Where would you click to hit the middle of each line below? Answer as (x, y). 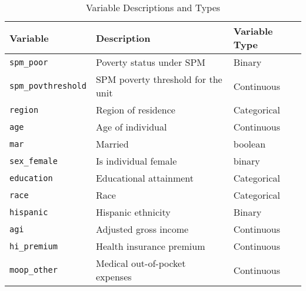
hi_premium (34, 246)
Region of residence (135, 110)
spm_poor (29, 62)
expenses (114, 277)
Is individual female (136, 161)
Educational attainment (144, 178)
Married (112, 144)
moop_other (34, 270)
